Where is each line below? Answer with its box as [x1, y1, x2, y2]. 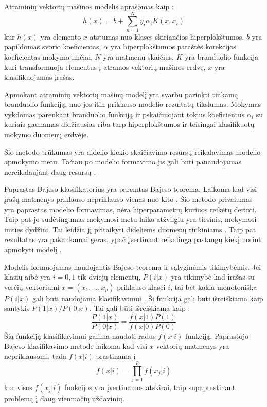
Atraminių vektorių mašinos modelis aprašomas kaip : [4, 1, 174, 11]
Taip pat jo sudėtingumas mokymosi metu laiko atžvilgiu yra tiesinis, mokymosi [4, 214, 257, 225]
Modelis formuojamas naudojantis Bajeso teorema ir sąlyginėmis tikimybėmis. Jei [4, 261, 261, 272]
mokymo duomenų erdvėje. [4, 129, 89, 140]
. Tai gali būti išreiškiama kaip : [89, 303, 190, 313]
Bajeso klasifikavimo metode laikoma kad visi [4, 340, 148, 351]
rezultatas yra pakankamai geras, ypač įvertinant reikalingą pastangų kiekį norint [4, 234, 261, 245]
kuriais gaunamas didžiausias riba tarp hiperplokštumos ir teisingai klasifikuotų [4, 119, 255, 129]
